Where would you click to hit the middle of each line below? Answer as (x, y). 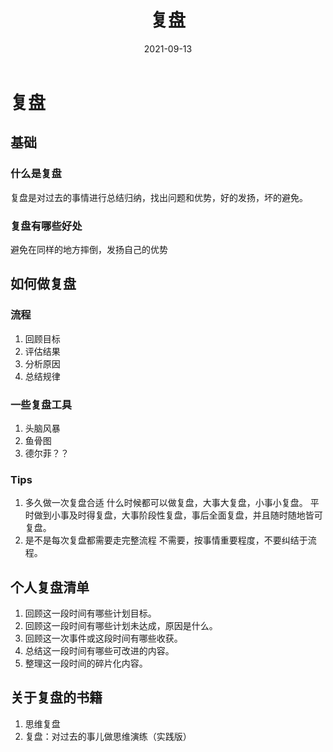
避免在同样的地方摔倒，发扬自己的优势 (89, 249)
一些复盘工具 (41, 404)
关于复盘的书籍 (56, 697)
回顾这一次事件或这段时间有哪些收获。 (103, 638)
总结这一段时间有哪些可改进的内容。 (99, 651)
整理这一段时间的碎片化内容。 (86, 663)
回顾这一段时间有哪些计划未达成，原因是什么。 (121, 626)
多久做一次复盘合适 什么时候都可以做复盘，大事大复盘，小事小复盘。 (166, 503)
